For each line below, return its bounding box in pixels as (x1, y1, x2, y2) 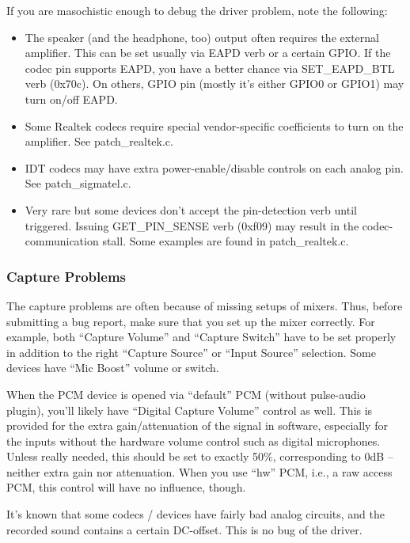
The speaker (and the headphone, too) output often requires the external (25, 28, 379, 45)
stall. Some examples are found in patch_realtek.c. (102, 233, 349, 249)
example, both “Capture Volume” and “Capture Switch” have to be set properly (6, 328, 397, 345)
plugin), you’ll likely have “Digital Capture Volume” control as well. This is (6, 401, 373, 418)
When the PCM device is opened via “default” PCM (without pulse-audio (6, 385, 366, 402)
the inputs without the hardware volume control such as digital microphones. (6, 432, 381, 449)
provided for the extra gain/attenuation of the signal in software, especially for (6, 417, 388, 434)
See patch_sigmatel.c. (25, 175, 131, 192)
